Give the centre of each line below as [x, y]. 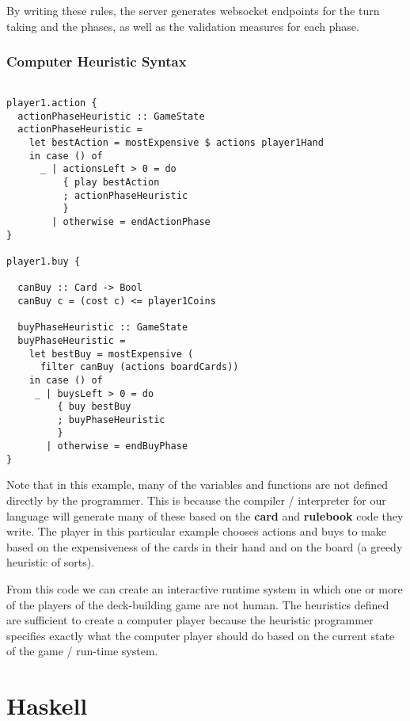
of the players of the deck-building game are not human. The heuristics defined [198, 604]
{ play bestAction [111, 182]
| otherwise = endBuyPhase [117, 446]
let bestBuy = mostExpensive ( [111, 354]
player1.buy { [44, 261]
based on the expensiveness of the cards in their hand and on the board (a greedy [205, 546]
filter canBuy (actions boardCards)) [139, 367]
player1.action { [52, 103]
